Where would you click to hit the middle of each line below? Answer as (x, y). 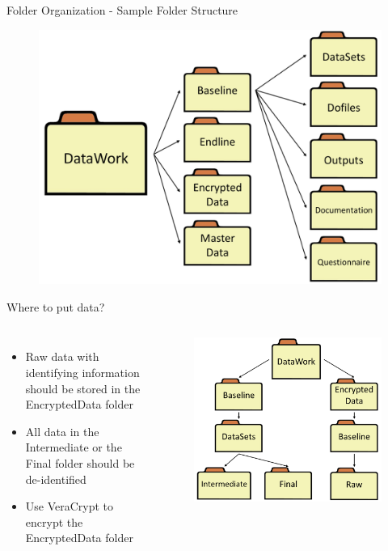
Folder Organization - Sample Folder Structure (122, 10)
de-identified (56, 479)
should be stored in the (83, 388)
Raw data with (62, 356)
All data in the (62, 431)
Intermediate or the (74, 447)
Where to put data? (56, 306)
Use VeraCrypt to (70, 506)
